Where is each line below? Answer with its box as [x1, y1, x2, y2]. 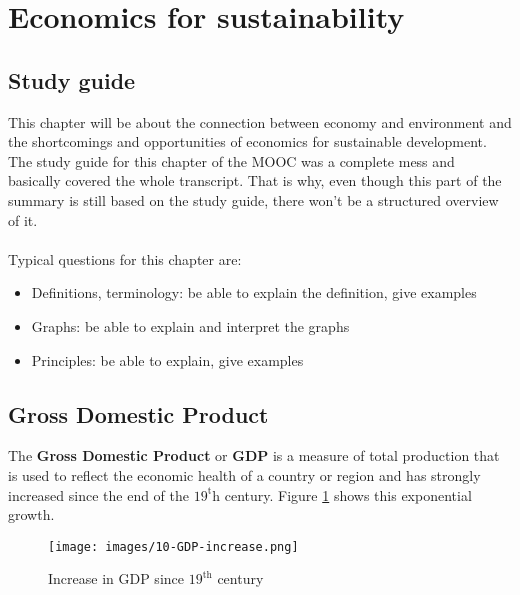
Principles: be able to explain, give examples [31, 349, 304, 370]
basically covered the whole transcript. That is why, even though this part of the [8, 170, 502, 191]
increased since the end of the [8, 484, 190, 505]
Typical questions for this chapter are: [8, 248, 242, 269]
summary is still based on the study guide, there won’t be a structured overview [8, 189, 499, 210]
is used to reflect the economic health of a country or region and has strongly [8, 464, 481, 485]
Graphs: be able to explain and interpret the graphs [31, 315, 350, 336]
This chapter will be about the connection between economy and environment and [8, 111, 512, 132]
